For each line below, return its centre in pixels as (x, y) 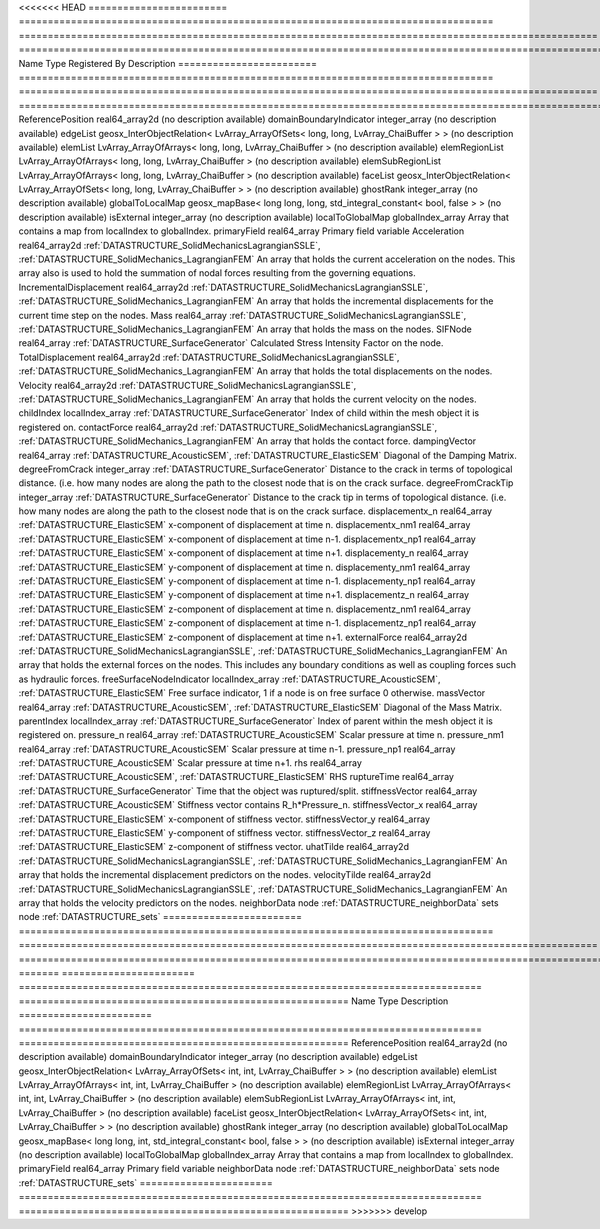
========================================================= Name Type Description (233, 1001)
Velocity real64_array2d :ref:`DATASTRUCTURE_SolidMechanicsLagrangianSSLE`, (187, 385)
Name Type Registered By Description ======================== (167, 63)
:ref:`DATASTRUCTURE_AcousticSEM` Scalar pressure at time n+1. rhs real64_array (190, 763)
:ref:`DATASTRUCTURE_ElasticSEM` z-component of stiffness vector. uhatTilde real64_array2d (214, 847)
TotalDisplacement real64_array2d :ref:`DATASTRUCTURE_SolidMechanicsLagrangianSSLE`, (209, 357)
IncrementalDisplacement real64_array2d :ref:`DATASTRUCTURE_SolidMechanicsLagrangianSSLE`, (223, 287)
